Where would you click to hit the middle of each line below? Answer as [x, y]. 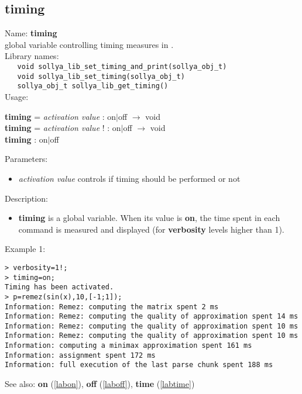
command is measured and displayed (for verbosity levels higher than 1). [151, 229]
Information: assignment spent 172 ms [80, 355]
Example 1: [25, 249]
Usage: [17, 96]
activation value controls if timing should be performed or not [129, 178]
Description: [26, 198]
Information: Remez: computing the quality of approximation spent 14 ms [152, 317]
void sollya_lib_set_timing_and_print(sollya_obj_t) [122, 66]
